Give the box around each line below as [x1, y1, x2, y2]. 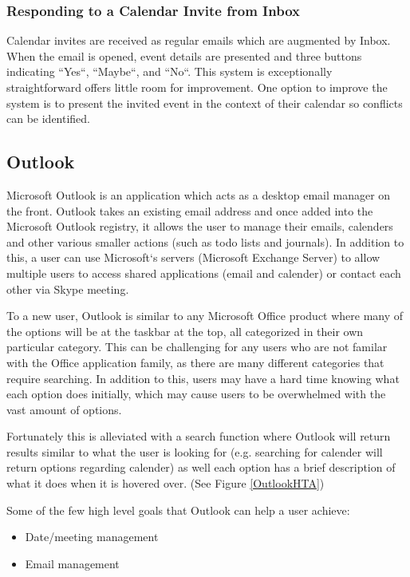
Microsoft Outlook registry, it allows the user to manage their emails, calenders [6, 218, 393, 235]
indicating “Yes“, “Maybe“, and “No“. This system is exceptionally [6, 63, 333, 80]
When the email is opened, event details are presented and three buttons [6, 47, 362, 64]
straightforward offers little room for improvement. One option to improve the [6, 79, 388, 95]
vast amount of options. [6, 401, 122, 417]
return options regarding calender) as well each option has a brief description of [6, 459, 396, 476]
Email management [25, 555, 120, 571]
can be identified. [6, 110, 91, 127]
